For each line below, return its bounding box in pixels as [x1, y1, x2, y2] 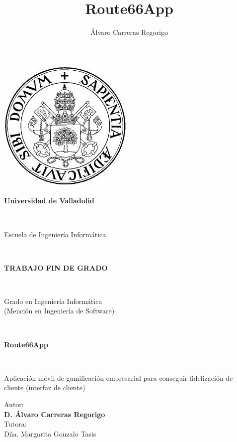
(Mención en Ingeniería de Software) [4, 305, 115, 316]
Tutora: [4, 419, 27, 429]
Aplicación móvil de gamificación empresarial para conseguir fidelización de [4, 372, 233, 383]
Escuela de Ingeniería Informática [4, 229, 106, 239]
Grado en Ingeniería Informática [4, 295, 102, 306]
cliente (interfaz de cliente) [4, 382, 85, 393]
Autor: [4, 399, 24, 410]
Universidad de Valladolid [4, 195, 94, 206]
